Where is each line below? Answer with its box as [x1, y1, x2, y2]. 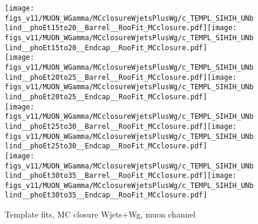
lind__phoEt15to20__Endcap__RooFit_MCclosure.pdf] [5, 43, 207, 52]
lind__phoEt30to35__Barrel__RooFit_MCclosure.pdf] [5, 171, 207, 180]
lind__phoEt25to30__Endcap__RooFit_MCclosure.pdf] [5, 142, 207, 151]
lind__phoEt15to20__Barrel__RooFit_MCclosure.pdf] [5, 24, 207, 33]
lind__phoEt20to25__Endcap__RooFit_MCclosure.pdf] [5, 92, 207, 101]
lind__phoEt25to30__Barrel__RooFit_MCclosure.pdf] [5, 122, 207, 131]
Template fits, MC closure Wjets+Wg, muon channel [5, 208, 196, 220]
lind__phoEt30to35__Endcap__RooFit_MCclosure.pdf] [5, 191, 207, 200]
